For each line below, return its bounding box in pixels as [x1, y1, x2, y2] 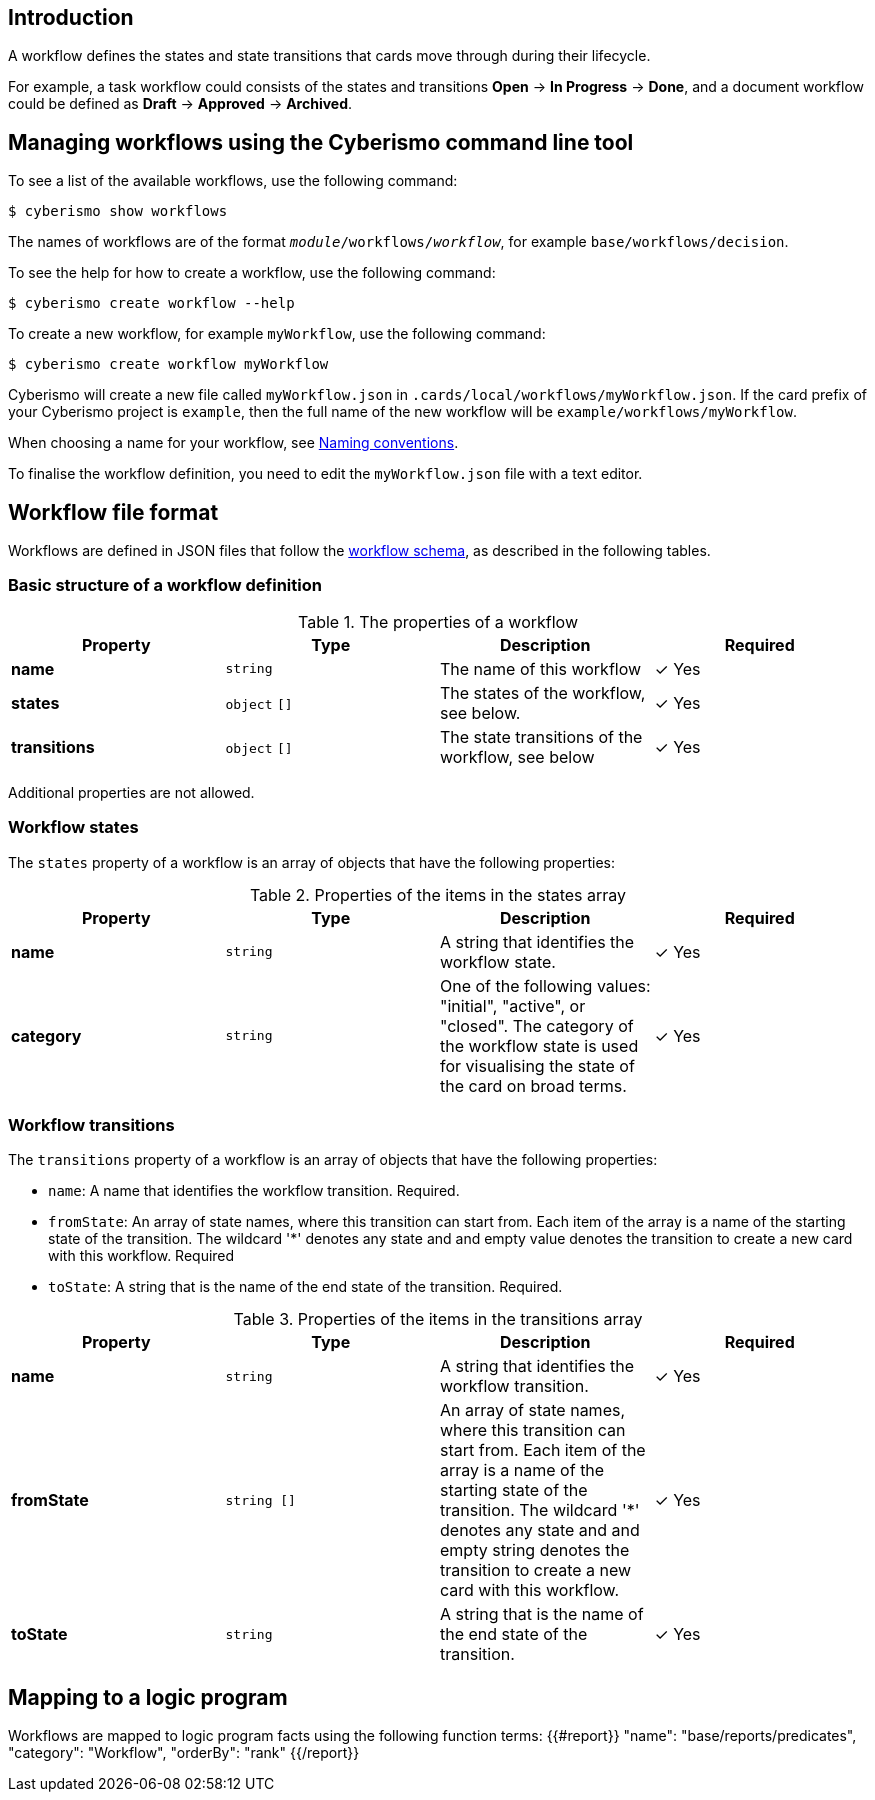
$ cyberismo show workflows [8, 203, 228, 220]
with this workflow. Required [48, 1247, 235, 1265]
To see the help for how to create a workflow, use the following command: [8, 264, 496, 282]
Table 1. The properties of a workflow [298, 611, 578, 632]
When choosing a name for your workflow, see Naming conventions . [8, 434, 459, 452]
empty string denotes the [440, 1540, 630, 1561]
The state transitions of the [440, 726, 643, 747]
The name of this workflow [440, 658, 642, 679]
